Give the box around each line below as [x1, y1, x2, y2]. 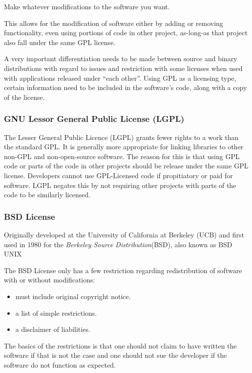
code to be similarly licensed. [4, 189, 91, 200]
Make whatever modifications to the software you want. [4, 1, 170, 11]
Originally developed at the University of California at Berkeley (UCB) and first [4, 229, 244, 239]
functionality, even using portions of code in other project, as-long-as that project [4, 27, 248, 38]
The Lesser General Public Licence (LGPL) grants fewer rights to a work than [4, 132, 239, 142]
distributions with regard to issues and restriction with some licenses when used [4, 63, 243, 73]
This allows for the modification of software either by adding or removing [4, 18, 223, 28]
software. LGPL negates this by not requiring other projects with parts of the [4, 180, 236, 190]
